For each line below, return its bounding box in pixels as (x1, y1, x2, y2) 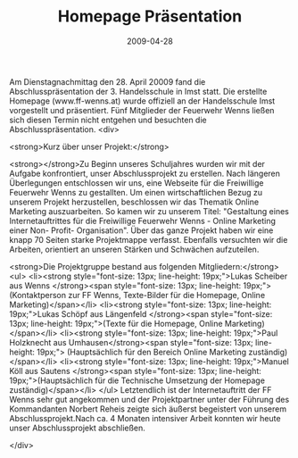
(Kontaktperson (9, 289, 67, 300)
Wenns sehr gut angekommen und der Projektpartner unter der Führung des (9, 394, 290, 404)
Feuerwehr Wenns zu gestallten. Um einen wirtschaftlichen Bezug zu (9, 187, 263, 197)
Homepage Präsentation (57, 6, 243, 27)
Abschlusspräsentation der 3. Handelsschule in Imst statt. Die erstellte (9, 86, 268, 96)
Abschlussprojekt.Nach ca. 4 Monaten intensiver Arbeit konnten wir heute (9, 412, 281, 423)
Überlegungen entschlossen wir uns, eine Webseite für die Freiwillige (9, 177, 264, 188)
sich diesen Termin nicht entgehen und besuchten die (9, 114, 207, 125)
